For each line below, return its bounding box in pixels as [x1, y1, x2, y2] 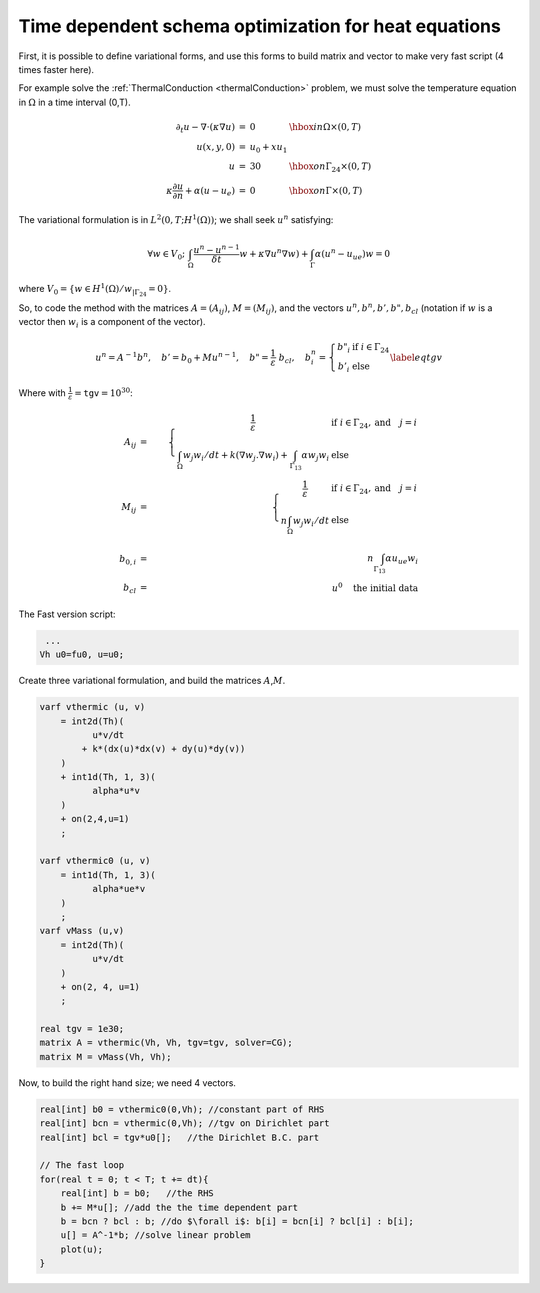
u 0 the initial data [331, 580, 419, 594]
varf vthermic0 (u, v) [39, 855, 151, 867]
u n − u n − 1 [193, 243, 240, 255]
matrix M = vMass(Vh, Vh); [39, 1051, 172, 1062]
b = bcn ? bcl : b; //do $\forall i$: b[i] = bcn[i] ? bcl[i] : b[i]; [60, 1215, 415, 1227]
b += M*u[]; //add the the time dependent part [60, 1201, 299, 1213]
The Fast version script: [18, 608, 116, 620]
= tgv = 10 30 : [73, 386, 134, 399]
